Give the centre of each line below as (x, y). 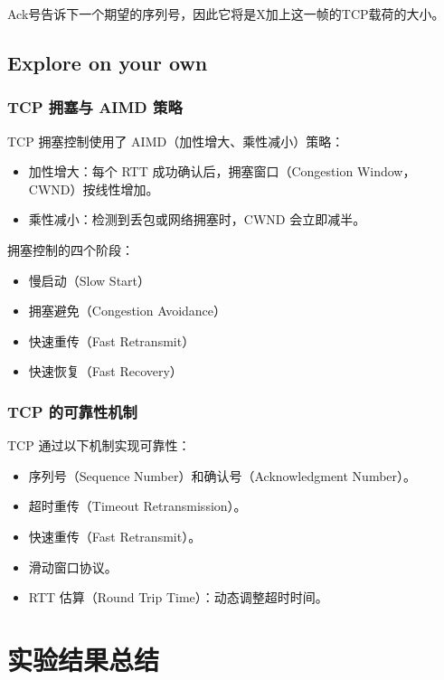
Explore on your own (108, 62)
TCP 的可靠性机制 (72, 411)
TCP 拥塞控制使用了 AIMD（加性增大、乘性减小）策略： (176, 141)
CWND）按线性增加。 (94, 189)
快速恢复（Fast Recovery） (105, 371)
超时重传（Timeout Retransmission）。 (137, 506)
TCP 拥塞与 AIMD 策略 (95, 107)
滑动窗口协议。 (73, 567)
